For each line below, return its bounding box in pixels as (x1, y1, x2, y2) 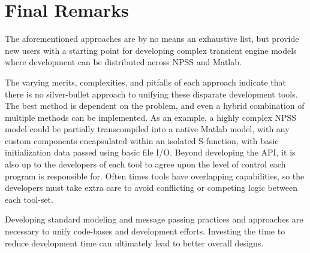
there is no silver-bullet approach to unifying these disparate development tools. (5, 87, 298, 100)
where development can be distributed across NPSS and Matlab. (5, 56, 242, 68)
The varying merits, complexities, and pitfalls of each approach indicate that (5, 75, 286, 88)
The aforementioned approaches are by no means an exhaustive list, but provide (5, 32, 299, 45)
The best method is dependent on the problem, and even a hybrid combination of (5, 99, 305, 112)
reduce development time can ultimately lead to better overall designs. (5, 236, 264, 249)
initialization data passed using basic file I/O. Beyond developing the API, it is (5, 146, 296, 158)
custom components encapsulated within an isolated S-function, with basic (5, 134, 279, 147)
